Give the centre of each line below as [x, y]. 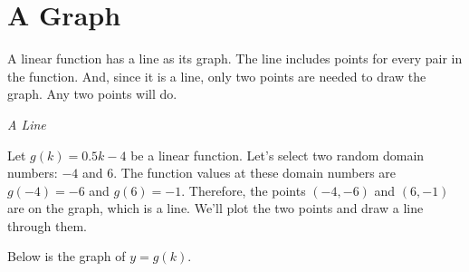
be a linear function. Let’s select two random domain [278, 155]
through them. [47, 225]
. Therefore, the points [244, 190]
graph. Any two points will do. [92, 94]
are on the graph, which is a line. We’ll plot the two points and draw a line [215, 208]
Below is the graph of [67, 256]
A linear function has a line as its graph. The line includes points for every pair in [235, 58]
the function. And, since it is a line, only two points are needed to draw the [217, 76]
